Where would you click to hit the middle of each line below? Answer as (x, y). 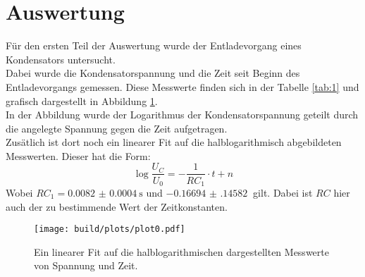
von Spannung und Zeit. (86, 265)
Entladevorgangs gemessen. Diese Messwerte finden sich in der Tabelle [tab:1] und (182, 86)
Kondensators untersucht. (61, 59)
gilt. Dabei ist (283, 192)
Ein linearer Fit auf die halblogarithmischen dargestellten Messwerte (181, 251)
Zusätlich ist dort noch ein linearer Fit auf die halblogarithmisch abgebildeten (174, 142)
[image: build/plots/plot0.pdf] (110, 229)
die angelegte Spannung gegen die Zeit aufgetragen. (117, 128)
